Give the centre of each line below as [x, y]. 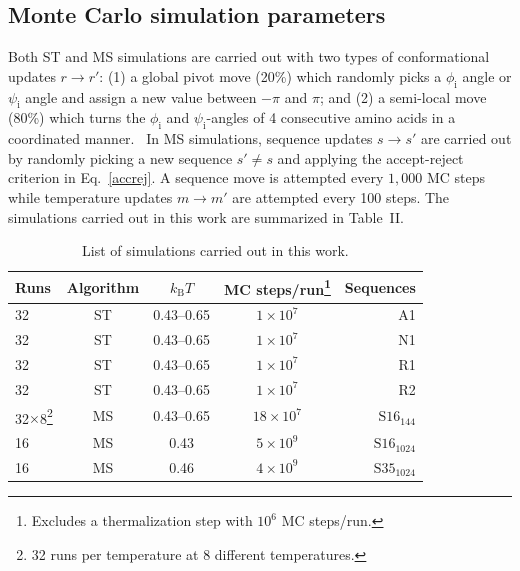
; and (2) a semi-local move [403, 96]
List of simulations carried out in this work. [215, 250]
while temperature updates [90, 196]
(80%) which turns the [77, 117]
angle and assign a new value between [141, 96]
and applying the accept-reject [370, 157]
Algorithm [103, 286]
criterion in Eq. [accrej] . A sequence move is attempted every [196, 177]
